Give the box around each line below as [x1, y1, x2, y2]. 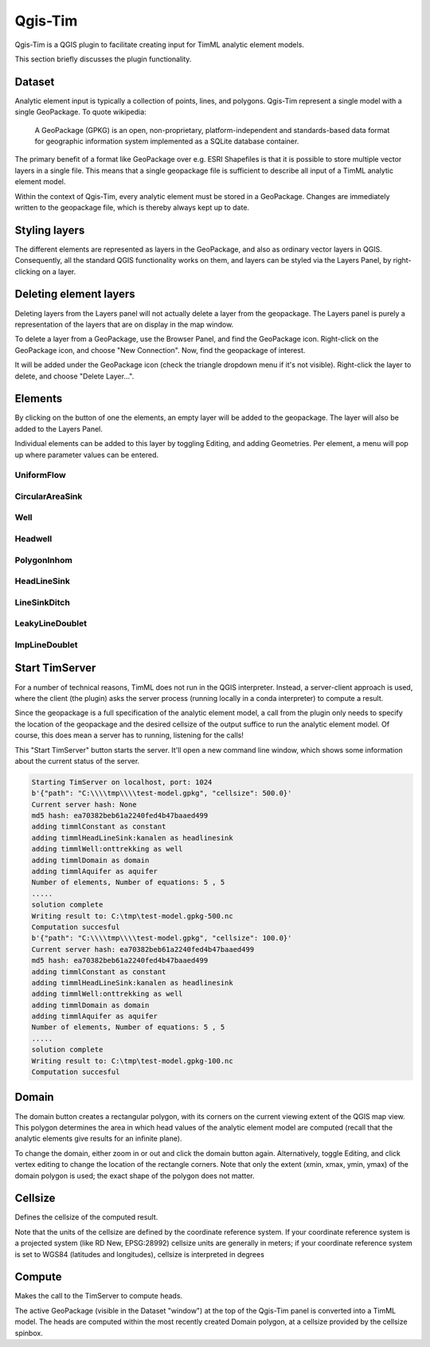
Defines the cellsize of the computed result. [14, 1212, 158, 1222]
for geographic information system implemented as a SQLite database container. [34, 136, 299, 147]
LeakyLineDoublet [14, 618, 88, 629]
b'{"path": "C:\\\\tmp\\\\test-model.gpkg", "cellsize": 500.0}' [31, 789, 292, 798]
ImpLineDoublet [14, 639, 78, 650]
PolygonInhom [14, 554, 73, 566]
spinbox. [14, 1328, 43, 1337]
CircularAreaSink [14, 491, 83, 502]
